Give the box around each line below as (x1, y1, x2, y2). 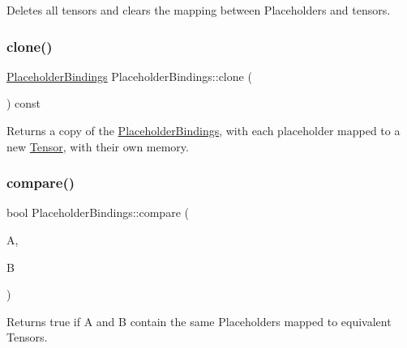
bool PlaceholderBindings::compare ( (6, 204, 189, 221)
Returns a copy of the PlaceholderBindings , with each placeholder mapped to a (6, 122, 401, 138)
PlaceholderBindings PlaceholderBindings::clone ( (6, 67, 252, 84)
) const (6, 95, 41, 112)
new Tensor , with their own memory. (6, 138, 189, 155)
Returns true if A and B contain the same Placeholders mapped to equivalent (6, 312, 392, 329)
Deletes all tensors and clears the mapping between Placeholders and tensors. (6, 2, 391, 18)
